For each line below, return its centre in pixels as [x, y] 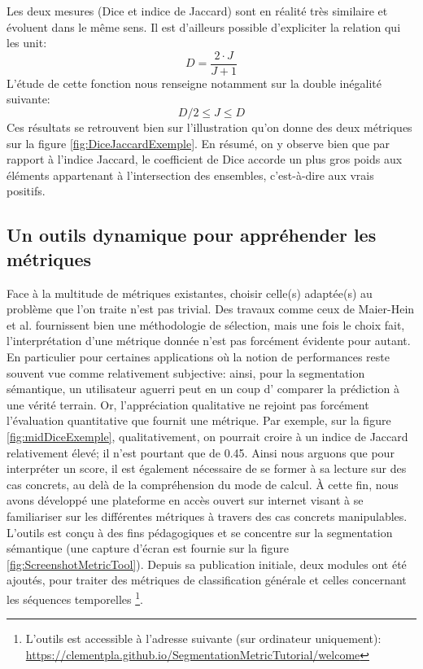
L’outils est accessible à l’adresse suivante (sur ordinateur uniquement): [203, 638]
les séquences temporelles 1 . [75, 597]
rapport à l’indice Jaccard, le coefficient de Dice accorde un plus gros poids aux [205, 159]
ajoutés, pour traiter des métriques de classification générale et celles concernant [207, 580]
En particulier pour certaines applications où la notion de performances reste [198, 356]
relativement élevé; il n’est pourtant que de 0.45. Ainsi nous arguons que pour [201, 452]
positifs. [26, 191]
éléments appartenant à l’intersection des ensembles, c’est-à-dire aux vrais [190, 175]
